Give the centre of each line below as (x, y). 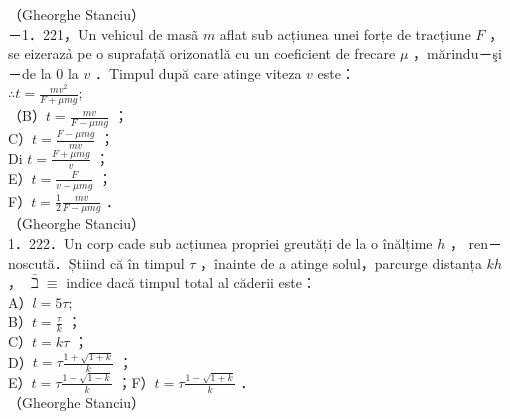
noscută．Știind (57, 262)
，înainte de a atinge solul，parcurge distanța (341, 262)
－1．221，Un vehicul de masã (103, 33)
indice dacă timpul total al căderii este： (191, 282)
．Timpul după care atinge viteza (198, 72)
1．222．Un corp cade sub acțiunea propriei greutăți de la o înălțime (220, 242)
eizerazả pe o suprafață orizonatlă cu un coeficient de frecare (210, 53)
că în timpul (147, 262)
